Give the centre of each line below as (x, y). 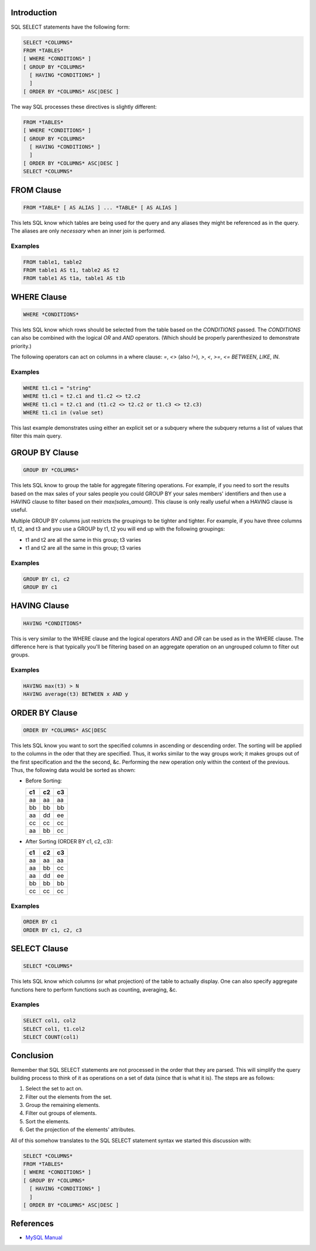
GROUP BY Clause (45, 453)
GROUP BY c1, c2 (47, 579)
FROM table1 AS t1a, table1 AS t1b (74, 278)
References (32, 1224)
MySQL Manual (44, 1238)
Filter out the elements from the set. (69, 1097)
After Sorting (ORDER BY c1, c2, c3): (69, 841)
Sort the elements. (48, 1121)
